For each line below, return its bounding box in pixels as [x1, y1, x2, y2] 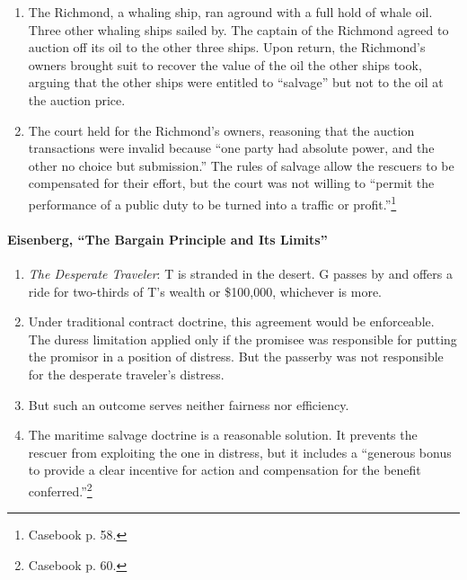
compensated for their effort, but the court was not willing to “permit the [28, 174, 435, 192]
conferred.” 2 [28, 478, 93, 500]
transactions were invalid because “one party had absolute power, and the [28, 138, 435, 157]
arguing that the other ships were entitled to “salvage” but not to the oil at [28, 73, 444, 92]
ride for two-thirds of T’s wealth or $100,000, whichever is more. [28, 281, 383, 300]
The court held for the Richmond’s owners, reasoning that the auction [28, 120, 415, 139]
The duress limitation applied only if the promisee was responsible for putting [28, 329, 457, 348]
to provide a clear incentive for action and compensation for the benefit [28, 460, 421, 479]
